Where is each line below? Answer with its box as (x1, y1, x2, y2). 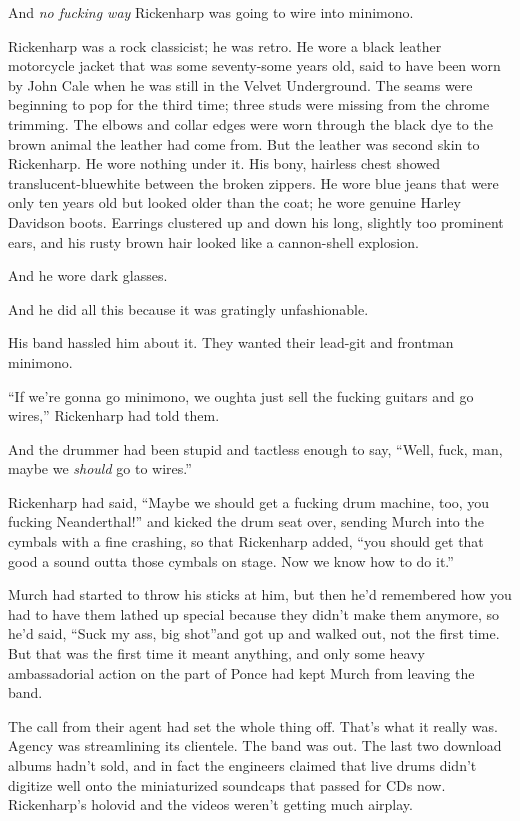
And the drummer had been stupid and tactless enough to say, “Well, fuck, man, (8, 438, 503, 459)
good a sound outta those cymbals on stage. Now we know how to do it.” (8, 550, 454, 571)
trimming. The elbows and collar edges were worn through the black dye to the (8, 113, 493, 134)
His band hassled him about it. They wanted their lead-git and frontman (8, 332, 454, 353)
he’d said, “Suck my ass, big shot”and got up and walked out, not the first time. (8, 623, 500, 644)
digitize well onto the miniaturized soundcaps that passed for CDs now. (8, 774, 446, 795)
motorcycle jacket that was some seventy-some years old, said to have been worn (8, 55, 501, 76)
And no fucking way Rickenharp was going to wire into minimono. (8, 2, 414, 22)
